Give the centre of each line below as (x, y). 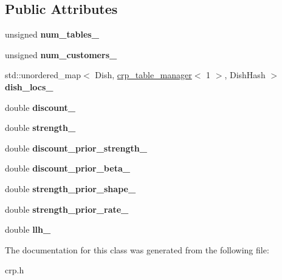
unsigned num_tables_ (52, 34)
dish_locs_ (29, 86)
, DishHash (245, 75)
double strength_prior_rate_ (67, 209)
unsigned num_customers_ (61, 54)
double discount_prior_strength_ (76, 148)
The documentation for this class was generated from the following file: (137, 249)
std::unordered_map (43, 75)
